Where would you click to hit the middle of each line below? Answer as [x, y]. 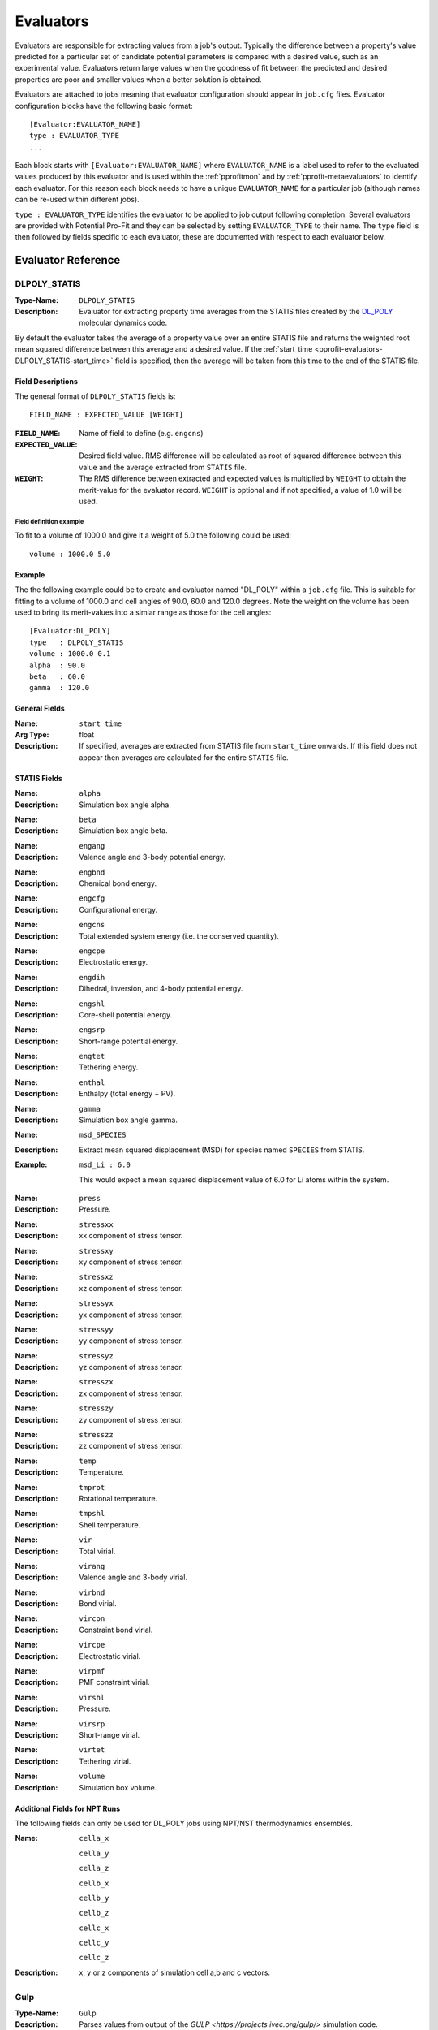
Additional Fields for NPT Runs [68, 1808]
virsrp [92, 1724]
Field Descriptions [47, 381]
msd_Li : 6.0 [105, 1165]
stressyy [96, 1329]
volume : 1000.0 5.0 [70, 554]
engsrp [92, 1030]
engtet [92, 1056]
